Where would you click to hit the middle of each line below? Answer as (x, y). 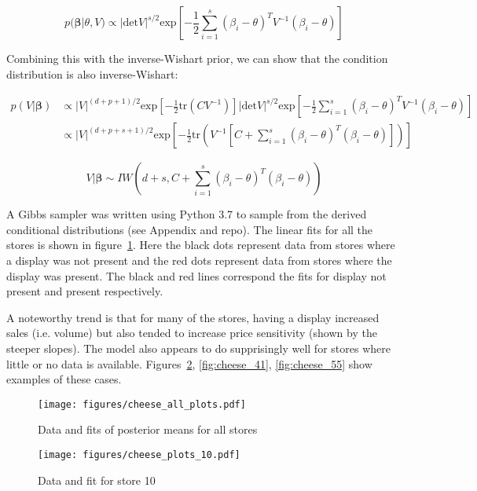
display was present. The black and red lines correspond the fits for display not (196, 275)
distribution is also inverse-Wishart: (92, 73)
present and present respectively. (85, 291)
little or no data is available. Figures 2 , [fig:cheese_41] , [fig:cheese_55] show (189, 363)
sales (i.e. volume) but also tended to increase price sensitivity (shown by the (192, 333)
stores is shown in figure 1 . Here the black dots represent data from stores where (201, 245)
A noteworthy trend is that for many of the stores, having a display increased (193, 317)
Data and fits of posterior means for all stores (148, 429)
